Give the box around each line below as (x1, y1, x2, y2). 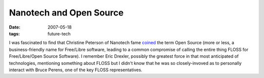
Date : (9, 24, 21, 30)
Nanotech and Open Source (9, 7, 124, 18)
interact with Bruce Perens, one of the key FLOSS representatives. (9, 67, 143, 73)
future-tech (47, 31, 71, 36)
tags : (9, 31, 20, 36)
